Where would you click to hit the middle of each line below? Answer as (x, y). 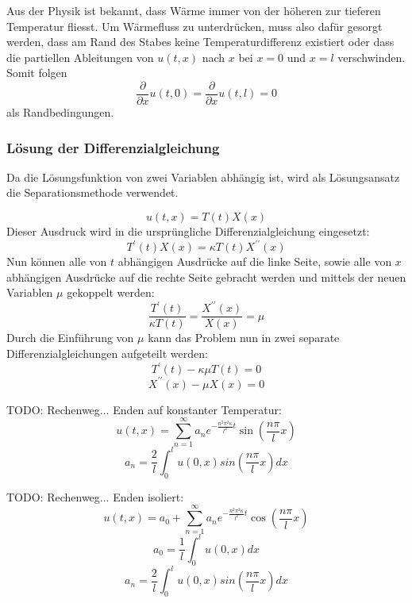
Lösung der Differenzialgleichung (113, 147)
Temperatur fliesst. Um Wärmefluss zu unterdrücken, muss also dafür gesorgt (194, 26)
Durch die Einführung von (70, 338)
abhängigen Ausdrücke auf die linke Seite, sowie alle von (255, 261)
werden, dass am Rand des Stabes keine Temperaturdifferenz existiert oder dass (200, 42)
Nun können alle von (57, 261)
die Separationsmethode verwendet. (92, 192)
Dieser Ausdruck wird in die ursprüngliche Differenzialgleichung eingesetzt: (188, 231)
